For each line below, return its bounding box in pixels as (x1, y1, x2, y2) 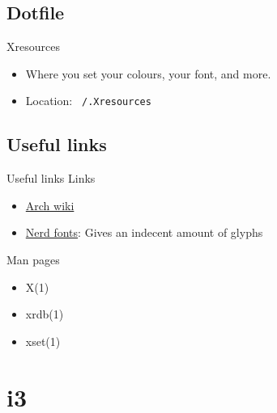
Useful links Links (6, 170, 96, 187)
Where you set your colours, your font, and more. (25, 65, 271, 82)
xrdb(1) (25, 306, 64, 322)
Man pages (6, 251, 60, 268)
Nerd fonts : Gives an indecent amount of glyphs (25, 224, 263, 241)
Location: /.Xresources (25, 92, 151, 109)
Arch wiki (25, 196, 75, 213)
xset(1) (25, 332, 61, 349)
